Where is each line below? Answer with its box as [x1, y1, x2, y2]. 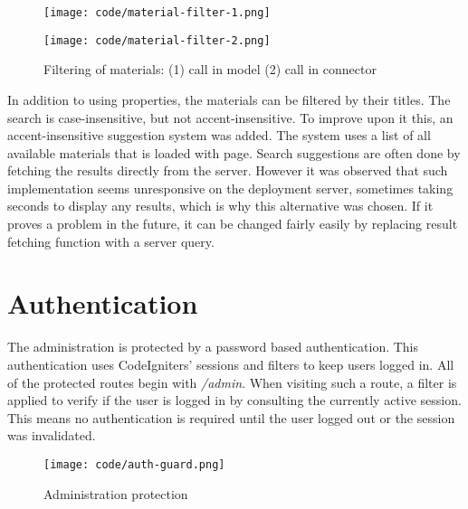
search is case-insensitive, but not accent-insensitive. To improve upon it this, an [7, 108, 454, 127]
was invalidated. [7, 426, 96, 445]
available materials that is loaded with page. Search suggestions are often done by [7, 143, 461, 162]
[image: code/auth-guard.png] [43, 457, 225, 471]
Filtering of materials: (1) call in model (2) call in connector [43, 60, 377, 79]
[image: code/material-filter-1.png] [43, 6, 271, 19]
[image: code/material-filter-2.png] [43, 33, 271, 47]
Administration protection [43, 484, 188, 503]
